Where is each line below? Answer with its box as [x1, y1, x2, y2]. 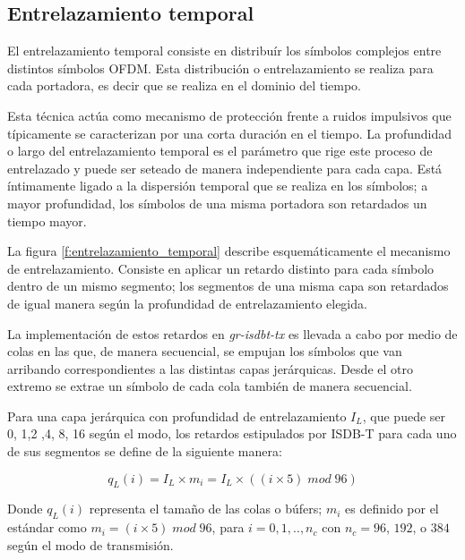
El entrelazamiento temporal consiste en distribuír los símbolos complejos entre [7, 41, 442, 60]
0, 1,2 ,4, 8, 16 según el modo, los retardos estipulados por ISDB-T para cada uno [7, 424, 457, 443]
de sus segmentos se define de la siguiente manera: [7, 442, 282, 461]
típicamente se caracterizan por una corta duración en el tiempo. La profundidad [7, 123, 452, 142]
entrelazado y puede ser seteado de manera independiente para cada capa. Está [7, 158, 443, 177]
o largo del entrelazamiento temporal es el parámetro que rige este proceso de [7, 141, 433, 160]
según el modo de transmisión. [7, 535, 174, 554]
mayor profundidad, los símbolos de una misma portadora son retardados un [7, 193, 427, 212]
